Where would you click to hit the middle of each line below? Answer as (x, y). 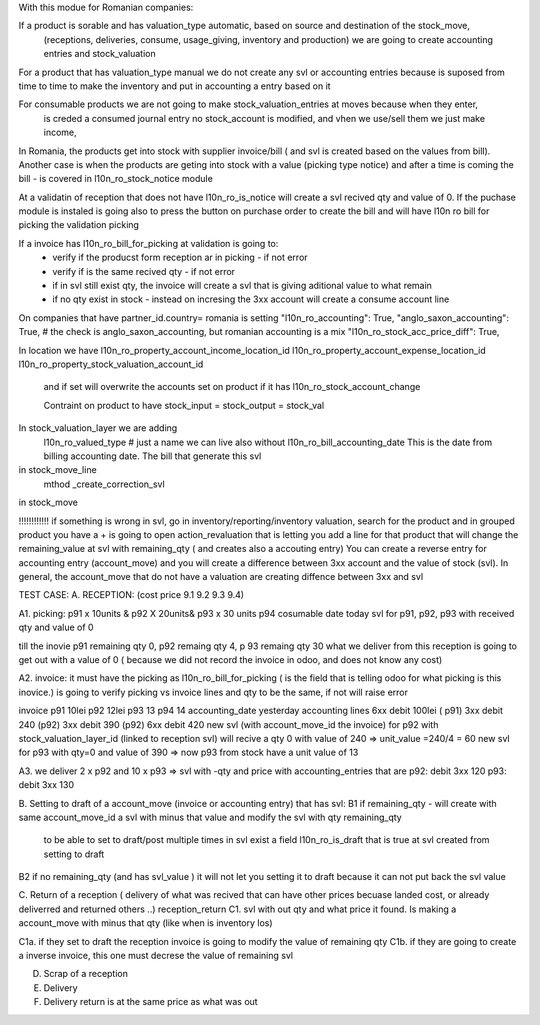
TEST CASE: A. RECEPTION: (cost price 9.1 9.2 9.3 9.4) (131, 595)
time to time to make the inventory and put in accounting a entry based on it (174, 86)
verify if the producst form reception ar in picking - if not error (180, 257)
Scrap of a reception (86, 974)
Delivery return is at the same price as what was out (151, 1002)
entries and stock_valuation (99, 54)
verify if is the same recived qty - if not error (143, 271)
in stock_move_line (57, 470)
